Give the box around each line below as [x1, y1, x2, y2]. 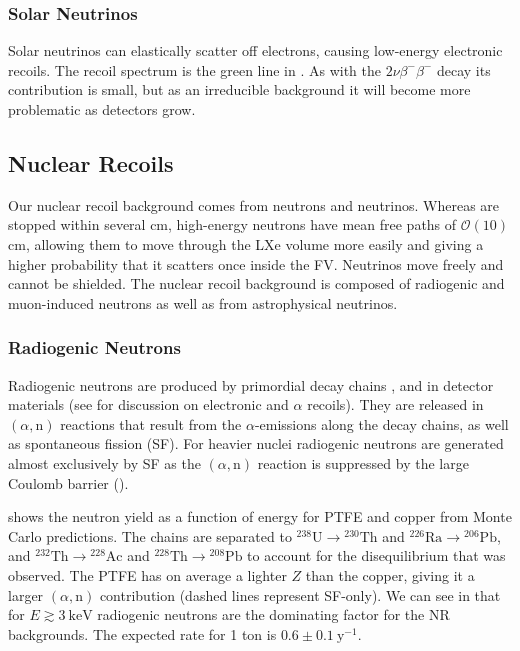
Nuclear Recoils [8, 147, 174, 178]
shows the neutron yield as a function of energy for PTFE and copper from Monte [8, 506, 512, 527]
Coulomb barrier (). [8, 472, 129, 493]
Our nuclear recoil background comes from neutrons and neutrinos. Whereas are [8, 194, 500, 215]
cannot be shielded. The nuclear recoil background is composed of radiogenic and [8, 273, 505, 294]
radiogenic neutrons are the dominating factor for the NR [97, 604, 450, 625]
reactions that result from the [60, 413, 242, 434]
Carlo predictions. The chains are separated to [8, 525, 292, 546]
